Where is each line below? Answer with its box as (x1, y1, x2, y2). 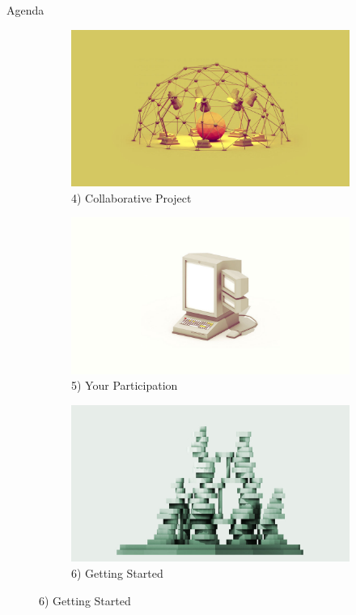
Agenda (6, 2, 44, 18)
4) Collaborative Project (71, 189, 192, 206)
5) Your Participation (71, 377, 178, 394)
